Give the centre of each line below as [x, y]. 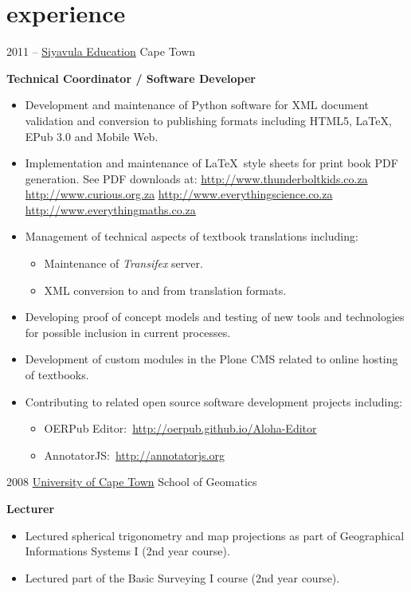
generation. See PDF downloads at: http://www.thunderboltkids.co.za [196, 178]
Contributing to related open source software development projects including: [214, 401]
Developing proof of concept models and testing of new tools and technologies [215, 317]
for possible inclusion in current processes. [128, 332]
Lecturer [31, 508]
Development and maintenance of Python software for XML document [197, 105]
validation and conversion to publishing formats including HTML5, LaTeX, [208, 120]
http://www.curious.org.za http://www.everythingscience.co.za [179, 194]
